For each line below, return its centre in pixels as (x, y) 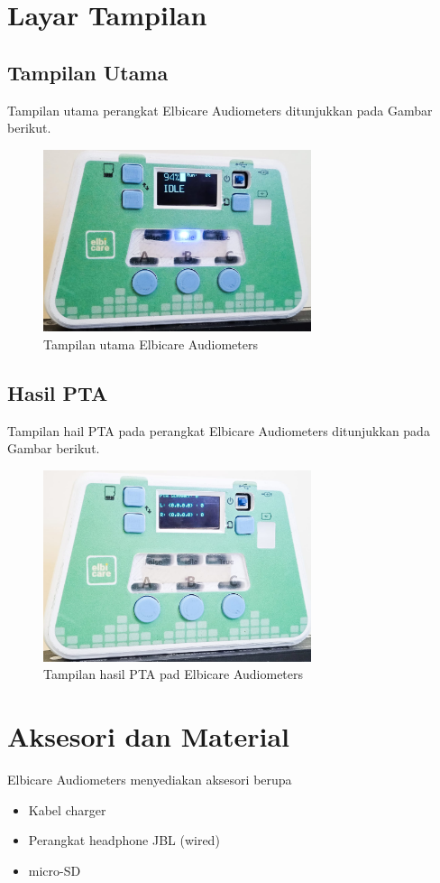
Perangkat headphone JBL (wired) (124, 840)
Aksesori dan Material (148, 736)
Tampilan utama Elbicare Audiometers (151, 344)
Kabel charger (67, 809)
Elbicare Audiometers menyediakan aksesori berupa (150, 779)
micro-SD (55, 870)
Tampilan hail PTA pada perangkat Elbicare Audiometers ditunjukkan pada (219, 430)
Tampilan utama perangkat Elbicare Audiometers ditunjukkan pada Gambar (220, 110)
